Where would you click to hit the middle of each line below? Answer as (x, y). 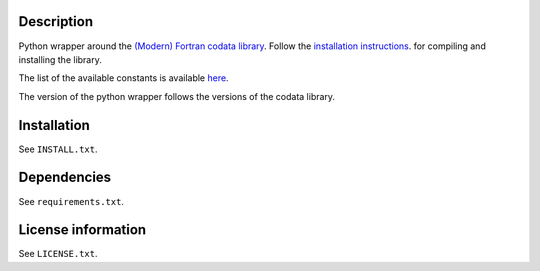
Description (56, 21)
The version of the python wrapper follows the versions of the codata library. (176, 96)
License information (82, 230)
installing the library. (60, 59)
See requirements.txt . (71, 201)
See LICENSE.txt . (58, 254)
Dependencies (65, 177)
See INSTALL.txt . (58, 149)
